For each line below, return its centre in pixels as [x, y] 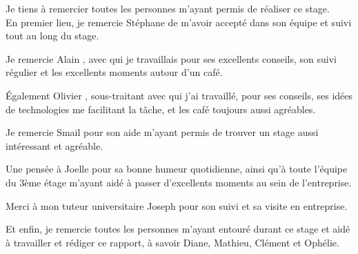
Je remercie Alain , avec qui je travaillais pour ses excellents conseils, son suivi [171, 58]
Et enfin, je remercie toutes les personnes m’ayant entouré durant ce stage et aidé [178, 229]
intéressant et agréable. [54, 145]
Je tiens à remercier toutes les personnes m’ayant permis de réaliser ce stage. [168, 8]
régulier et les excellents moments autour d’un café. [114, 72]
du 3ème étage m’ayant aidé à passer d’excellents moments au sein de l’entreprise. [179, 182]
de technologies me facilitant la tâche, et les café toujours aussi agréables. [161, 109]
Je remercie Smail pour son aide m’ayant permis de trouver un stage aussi [162, 132]
